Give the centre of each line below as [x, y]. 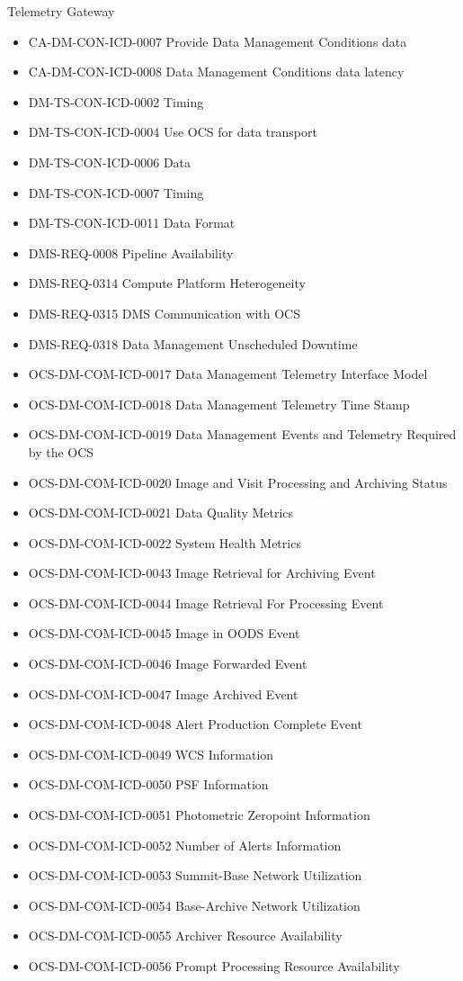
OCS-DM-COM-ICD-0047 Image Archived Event [163, 693]
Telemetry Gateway [61, 11]
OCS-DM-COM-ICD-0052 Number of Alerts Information [185, 845]
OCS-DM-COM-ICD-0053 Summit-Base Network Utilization [195, 875]
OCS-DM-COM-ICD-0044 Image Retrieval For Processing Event [206, 603]
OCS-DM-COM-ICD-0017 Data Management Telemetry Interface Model [228, 374]
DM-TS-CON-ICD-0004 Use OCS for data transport [173, 132]
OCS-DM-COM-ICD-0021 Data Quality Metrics [161, 513]
